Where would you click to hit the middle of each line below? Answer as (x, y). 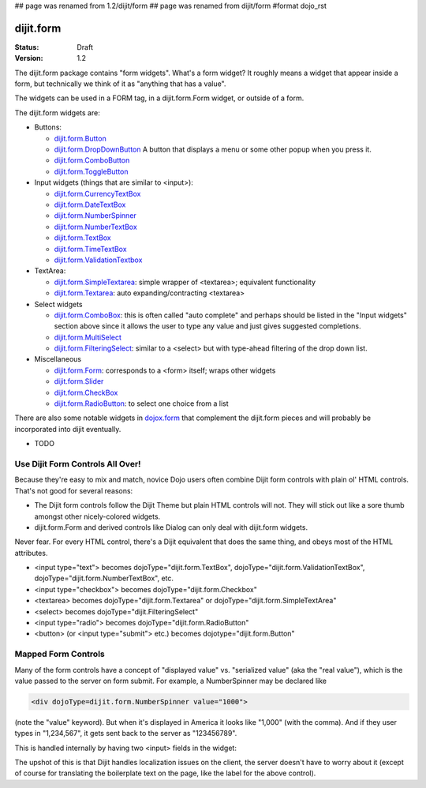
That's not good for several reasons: (74, 490)
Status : (27, 47)
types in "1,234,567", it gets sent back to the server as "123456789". (126, 734)
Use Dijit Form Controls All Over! (78, 463)
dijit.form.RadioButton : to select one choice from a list (141, 403)
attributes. (31, 553)
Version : (29, 58)
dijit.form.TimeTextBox (90, 249)
